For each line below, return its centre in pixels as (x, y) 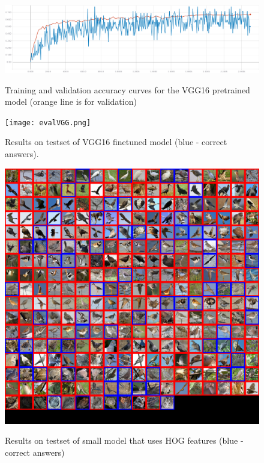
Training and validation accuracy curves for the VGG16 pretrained (127, 89)
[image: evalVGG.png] (48, 123)
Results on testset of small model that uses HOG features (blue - (124, 440)
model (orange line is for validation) (71, 101)
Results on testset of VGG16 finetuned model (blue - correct (116, 142)
